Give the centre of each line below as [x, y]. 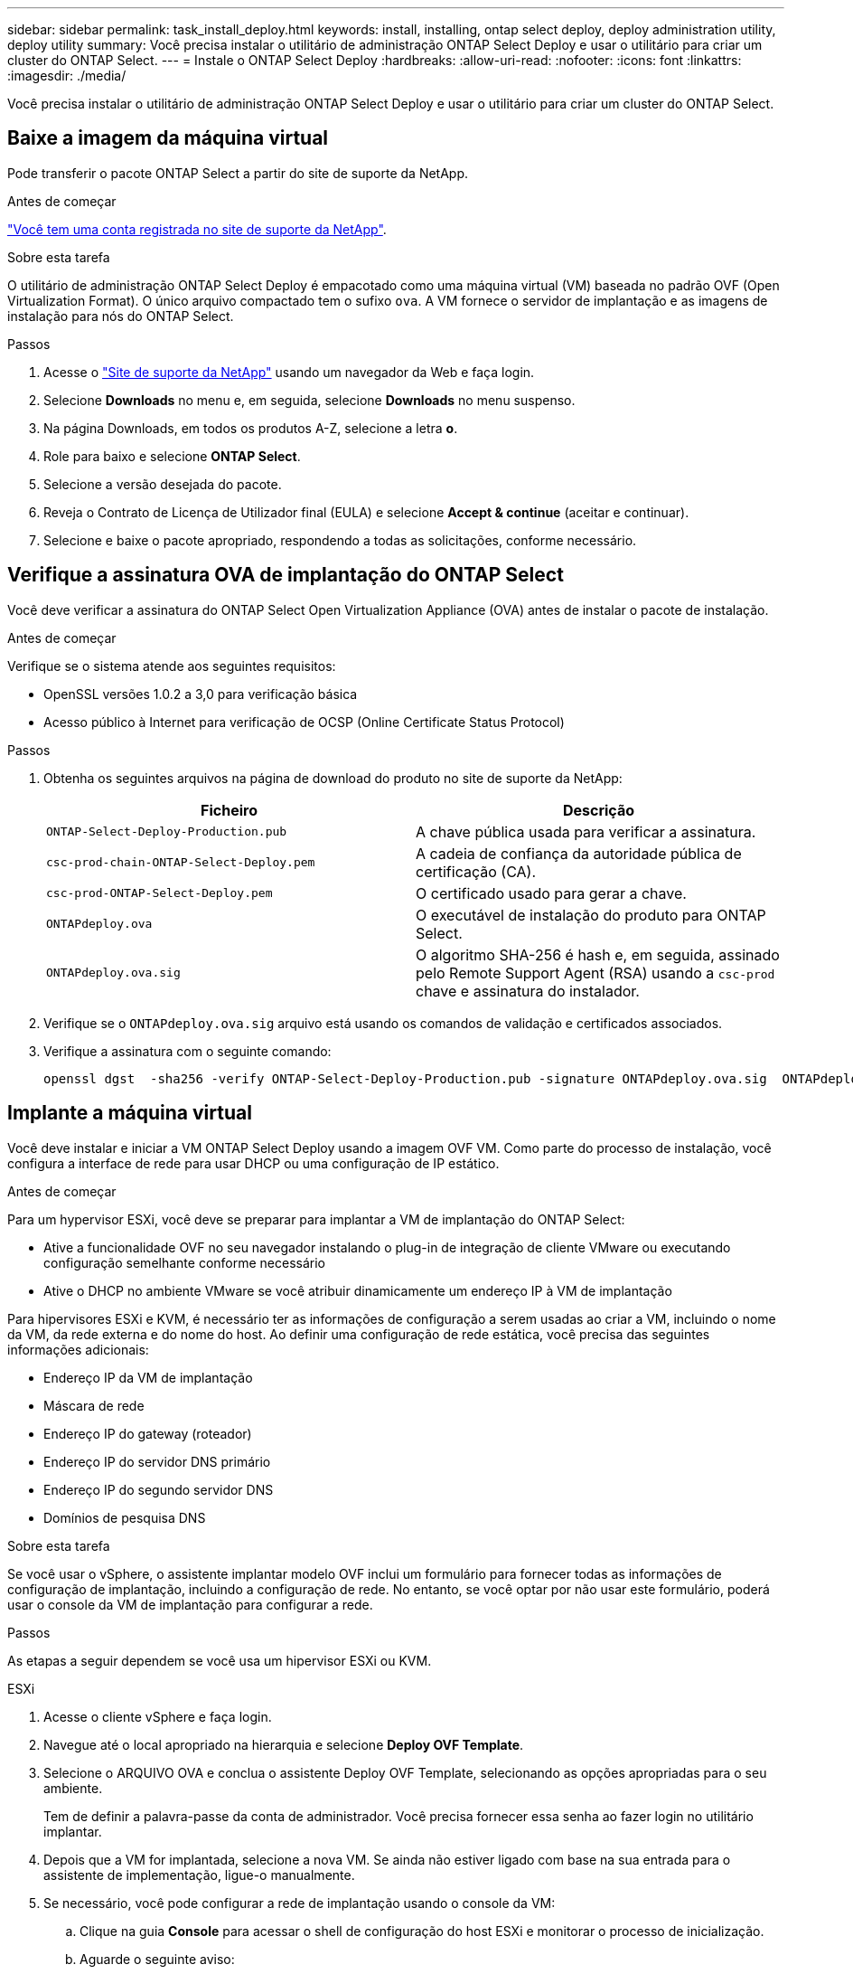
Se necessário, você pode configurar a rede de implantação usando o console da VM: [300, 1903]
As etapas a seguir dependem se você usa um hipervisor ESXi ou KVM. [220, 1660]
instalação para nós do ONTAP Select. [121, 316]
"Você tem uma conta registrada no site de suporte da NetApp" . [197, 229]
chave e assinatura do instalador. [528, 991]
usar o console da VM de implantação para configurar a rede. [190, 1604]
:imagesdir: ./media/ [67, 76]
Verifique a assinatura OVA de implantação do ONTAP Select [286, 575]
